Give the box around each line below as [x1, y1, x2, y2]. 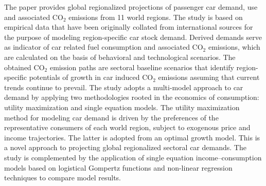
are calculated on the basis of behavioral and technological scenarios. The [4, 51, 236, 62]
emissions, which [208, 42, 260, 52]
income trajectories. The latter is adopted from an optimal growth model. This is [4, 132, 260, 142]
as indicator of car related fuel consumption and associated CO [4, 42, 203, 52]
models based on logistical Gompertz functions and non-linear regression [4, 162, 233, 173]
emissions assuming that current [158, 72, 260, 82]
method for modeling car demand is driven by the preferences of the [4, 112, 219, 122]
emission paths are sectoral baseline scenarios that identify [49, 61, 234, 72]
